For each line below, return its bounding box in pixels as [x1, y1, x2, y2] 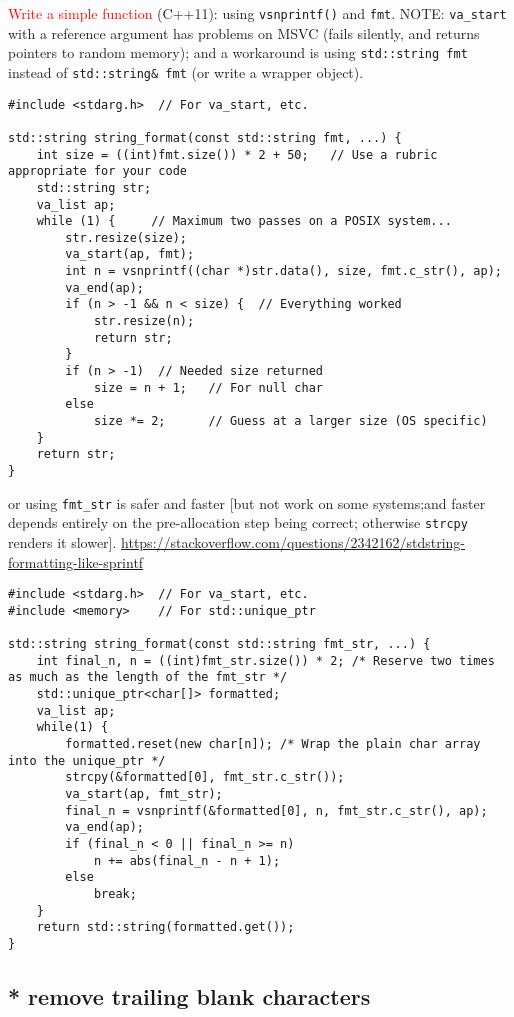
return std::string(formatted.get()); [36, 920, 295, 935]
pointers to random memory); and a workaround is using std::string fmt [8, 42, 468, 63]
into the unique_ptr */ [8, 753, 166, 768]
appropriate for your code [8, 164, 187, 179]
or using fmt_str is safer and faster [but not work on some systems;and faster [8, 492, 486, 513]
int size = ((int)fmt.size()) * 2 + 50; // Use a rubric [36, 147, 438, 162]
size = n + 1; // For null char [93, 380, 323, 395]
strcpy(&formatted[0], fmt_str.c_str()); [65, 770, 345, 785]
